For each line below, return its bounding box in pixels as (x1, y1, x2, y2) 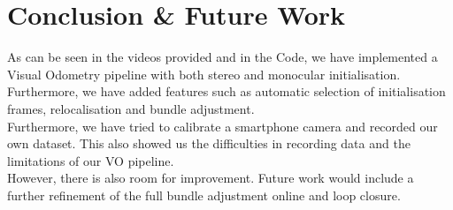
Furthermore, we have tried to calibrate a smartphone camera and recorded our (7, 116, 438, 135)
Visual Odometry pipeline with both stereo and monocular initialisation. (7, 64, 401, 83)
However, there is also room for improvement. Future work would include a (7, 169, 414, 187)
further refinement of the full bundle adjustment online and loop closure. (7, 185, 401, 204)
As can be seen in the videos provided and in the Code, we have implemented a (7, 48, 438, 66)
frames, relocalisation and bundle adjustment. (7, 99, 255, 117)
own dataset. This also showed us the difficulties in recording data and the (7, 134, 411, 153)
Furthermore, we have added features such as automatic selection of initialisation (7, 82, 446, 101)
